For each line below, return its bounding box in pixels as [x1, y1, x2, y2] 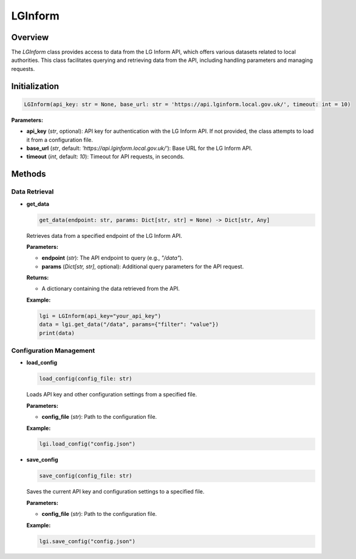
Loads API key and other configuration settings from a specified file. [26, 391, 197, 398]
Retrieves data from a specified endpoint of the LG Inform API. [26, 232, 182, 239]
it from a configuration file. [26, 136, 94, 143]
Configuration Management [11, 346, 95, 354]
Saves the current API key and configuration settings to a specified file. [26, 488, 205, 495]
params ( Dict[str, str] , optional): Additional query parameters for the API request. [41, 263, 244, 270]
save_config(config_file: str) [39, 472, 133, 479]
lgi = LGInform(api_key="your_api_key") [39, 313, 161, 319]
